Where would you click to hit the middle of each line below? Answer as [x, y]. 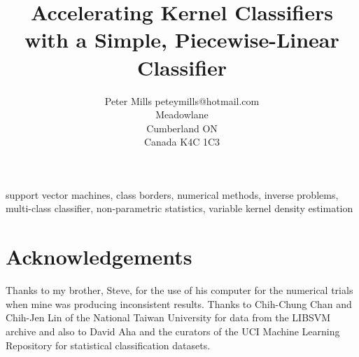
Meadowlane [182, 114]
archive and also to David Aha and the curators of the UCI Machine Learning [173, 331]
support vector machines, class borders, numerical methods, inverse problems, [172, 194]
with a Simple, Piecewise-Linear [182, 40]
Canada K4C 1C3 [182, 142]
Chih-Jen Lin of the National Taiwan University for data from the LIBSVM [168, 317]
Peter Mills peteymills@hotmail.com [182, 100]
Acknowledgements [99, 257]
